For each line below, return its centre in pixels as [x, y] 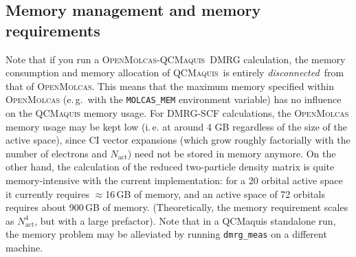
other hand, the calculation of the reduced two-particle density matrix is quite [170, 167]
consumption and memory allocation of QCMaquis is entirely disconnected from [175, 72]
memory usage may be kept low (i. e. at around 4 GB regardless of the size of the [176, 126]
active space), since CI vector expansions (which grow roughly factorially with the [178, 140]
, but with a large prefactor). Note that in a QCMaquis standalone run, [185, 220]
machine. [24, 248]
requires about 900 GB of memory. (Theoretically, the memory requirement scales [177, 207]
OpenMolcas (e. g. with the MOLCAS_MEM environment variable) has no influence [174, 99]
